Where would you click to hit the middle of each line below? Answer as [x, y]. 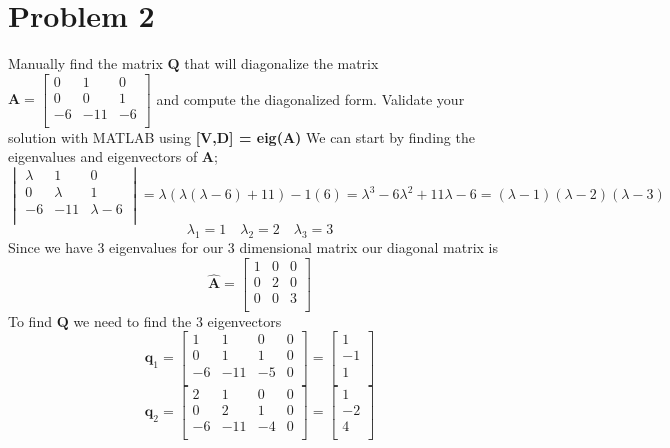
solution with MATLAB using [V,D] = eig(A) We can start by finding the [241, 136]
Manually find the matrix [85, 63]
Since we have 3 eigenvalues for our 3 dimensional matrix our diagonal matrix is [253, 247]
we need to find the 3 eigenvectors [177, 320]
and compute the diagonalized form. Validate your [310, 98]
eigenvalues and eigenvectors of [103, 156]
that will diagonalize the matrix [281, 63]
